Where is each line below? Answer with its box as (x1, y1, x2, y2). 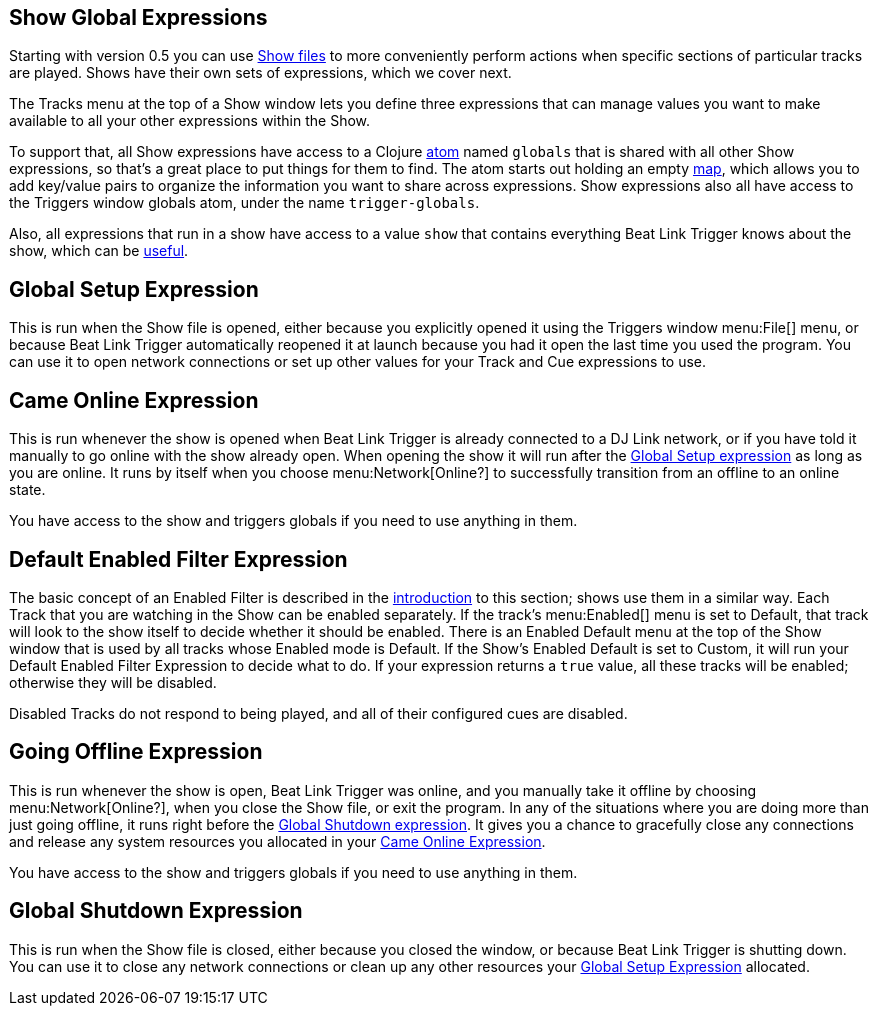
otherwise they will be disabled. (9, 673, 217, 691)
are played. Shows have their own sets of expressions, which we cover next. (9, 64, 512, 82)
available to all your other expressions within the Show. (9, 112, 371, 130)
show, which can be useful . (9, 242, 189, 260)
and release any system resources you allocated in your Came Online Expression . (9, 832, 546, 850)
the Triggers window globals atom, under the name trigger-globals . (9, 194, 480, 212)
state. (9, 481, 46, 499)
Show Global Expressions (9, 5, 268, 30)
